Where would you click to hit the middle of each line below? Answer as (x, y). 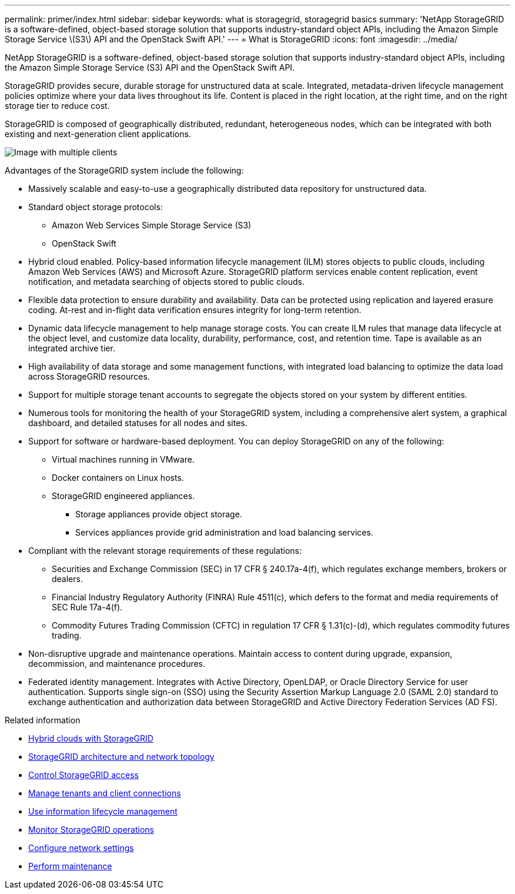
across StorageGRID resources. (89, 376)
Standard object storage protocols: (96, 207)
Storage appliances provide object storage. (159, 514)
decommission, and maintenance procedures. (117, 664)
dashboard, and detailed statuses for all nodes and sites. (138, 423)
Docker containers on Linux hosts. (118, 478)
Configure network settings (81, 848)
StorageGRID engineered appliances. (123, 496)
